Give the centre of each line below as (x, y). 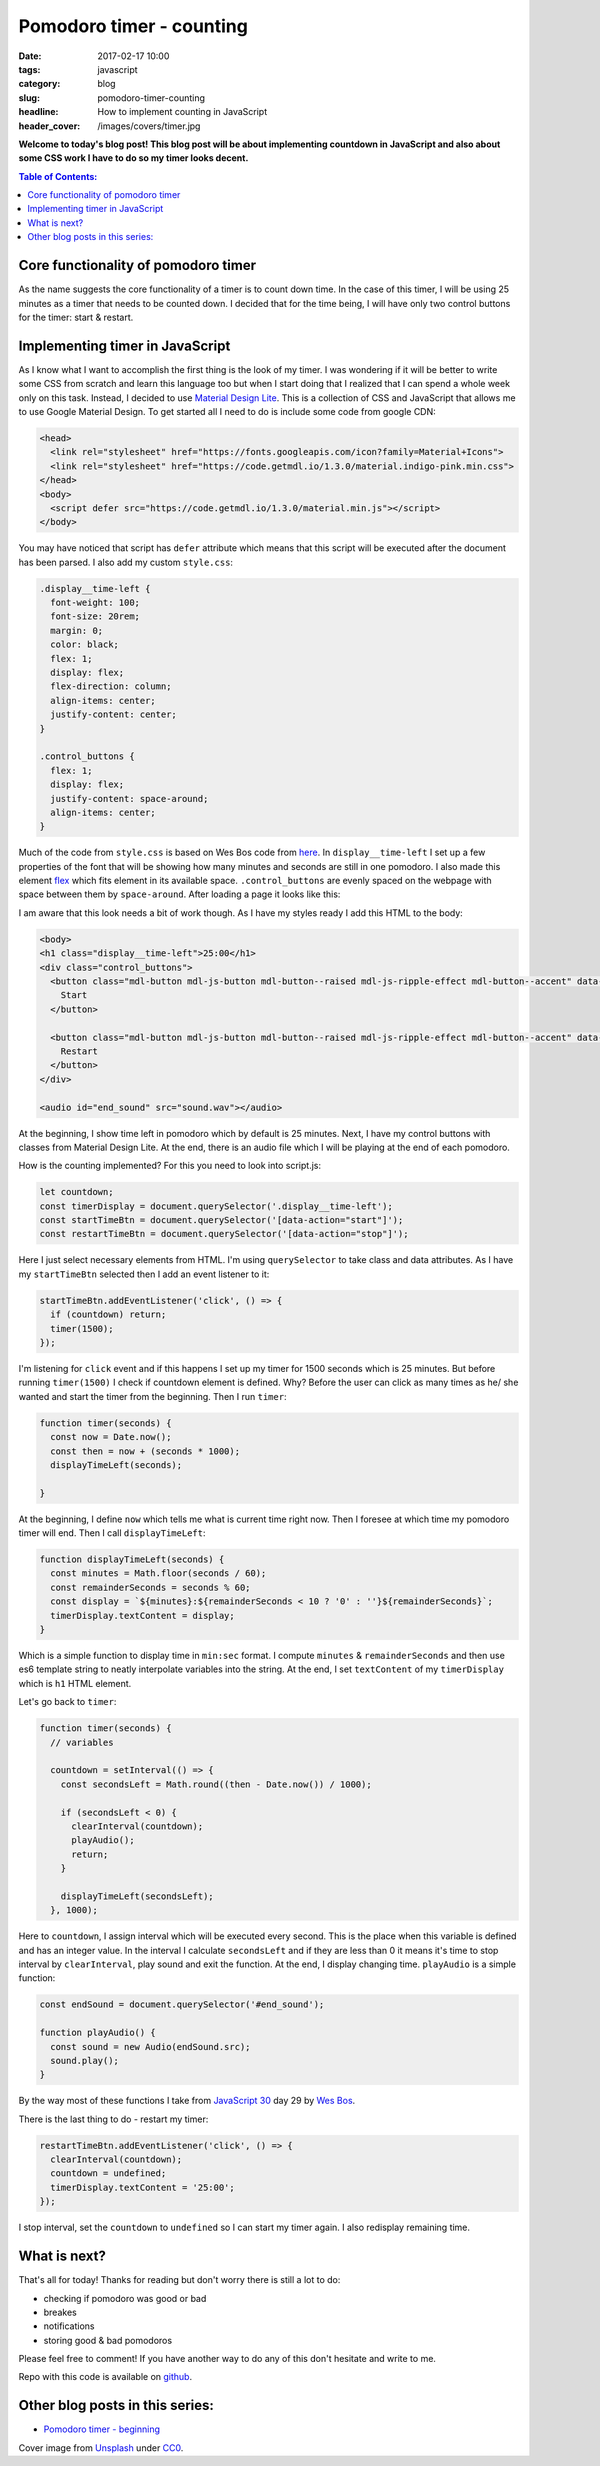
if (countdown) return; (108, 1314)
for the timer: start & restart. (76, 317)
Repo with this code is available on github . (105, 2377)
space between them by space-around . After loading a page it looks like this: (179, 894)
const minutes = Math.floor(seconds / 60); (158, 1573)
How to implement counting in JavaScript (182, 112)
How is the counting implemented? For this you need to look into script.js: (170, 1166)
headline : (38, 112)
